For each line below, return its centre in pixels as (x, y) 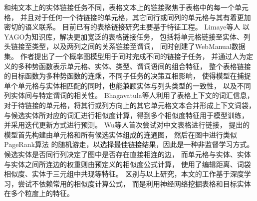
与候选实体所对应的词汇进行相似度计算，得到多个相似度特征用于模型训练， (126, 115)
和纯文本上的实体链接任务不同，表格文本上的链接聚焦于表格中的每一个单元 (126, 7)
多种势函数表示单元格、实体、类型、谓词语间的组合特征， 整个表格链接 (134, 66)
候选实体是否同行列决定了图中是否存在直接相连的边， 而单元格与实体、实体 (128, 154)
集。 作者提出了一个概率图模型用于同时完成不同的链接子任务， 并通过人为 (125, 56)
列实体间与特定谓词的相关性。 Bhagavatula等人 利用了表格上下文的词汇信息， (129, 95)
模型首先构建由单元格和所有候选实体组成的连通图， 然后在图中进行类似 (121, 134)
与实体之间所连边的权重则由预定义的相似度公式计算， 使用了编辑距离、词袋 (128, 164)
